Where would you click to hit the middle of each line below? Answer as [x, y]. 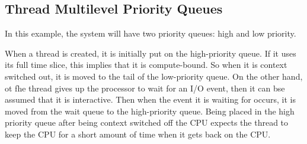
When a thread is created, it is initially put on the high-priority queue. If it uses [151, 53]
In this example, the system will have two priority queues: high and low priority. [151, 33]
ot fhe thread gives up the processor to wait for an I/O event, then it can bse [145, 88]
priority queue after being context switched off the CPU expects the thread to [147, 122]
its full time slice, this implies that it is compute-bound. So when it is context [146, 65]
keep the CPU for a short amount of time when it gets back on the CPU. [138, 134]
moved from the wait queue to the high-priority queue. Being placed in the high [150, 111]
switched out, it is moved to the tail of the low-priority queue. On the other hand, [154, 76]
